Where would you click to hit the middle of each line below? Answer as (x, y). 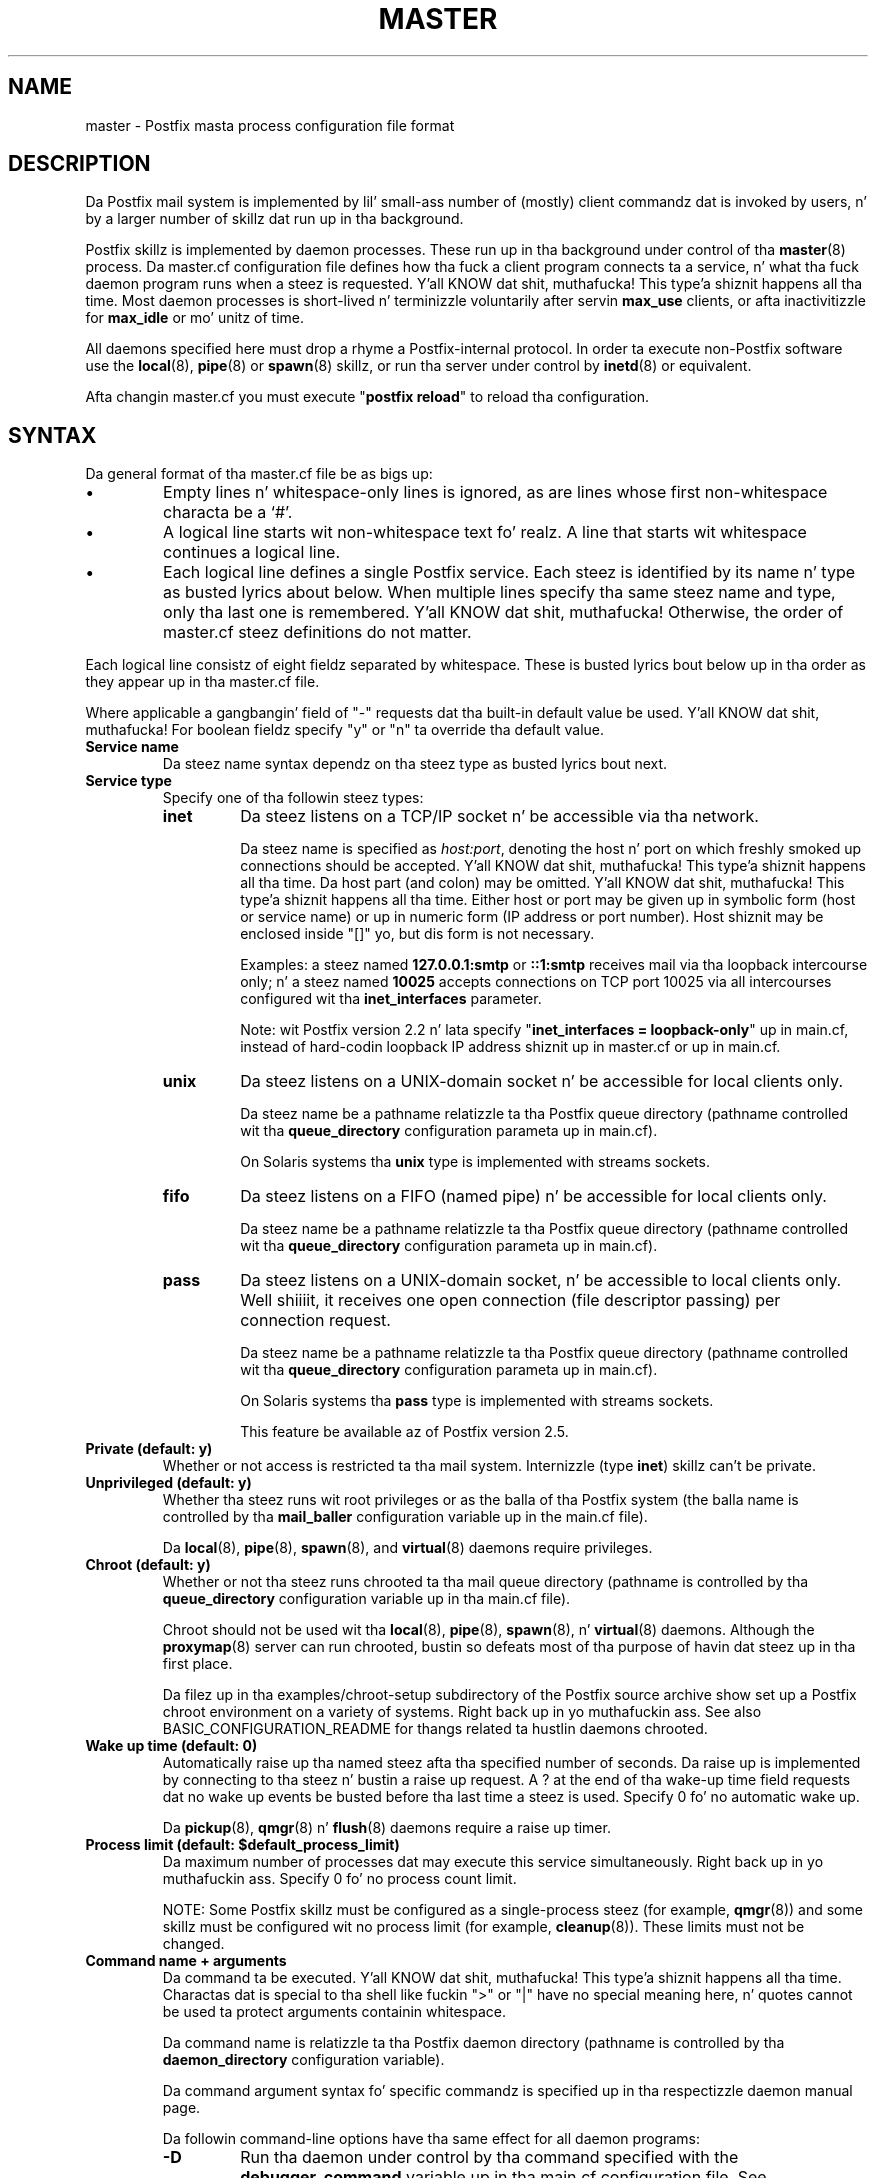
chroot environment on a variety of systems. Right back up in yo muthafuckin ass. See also (462, 1712)
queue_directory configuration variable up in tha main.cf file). (366, 1599)
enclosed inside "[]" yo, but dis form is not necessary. (417, 934)
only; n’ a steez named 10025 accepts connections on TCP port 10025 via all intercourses (536, 982)
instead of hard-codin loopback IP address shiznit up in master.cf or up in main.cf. (510, 1047)
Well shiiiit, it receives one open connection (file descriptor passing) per (510, 1300)
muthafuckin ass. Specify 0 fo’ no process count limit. (339, 1879)
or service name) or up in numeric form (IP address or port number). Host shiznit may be (532, 917)
